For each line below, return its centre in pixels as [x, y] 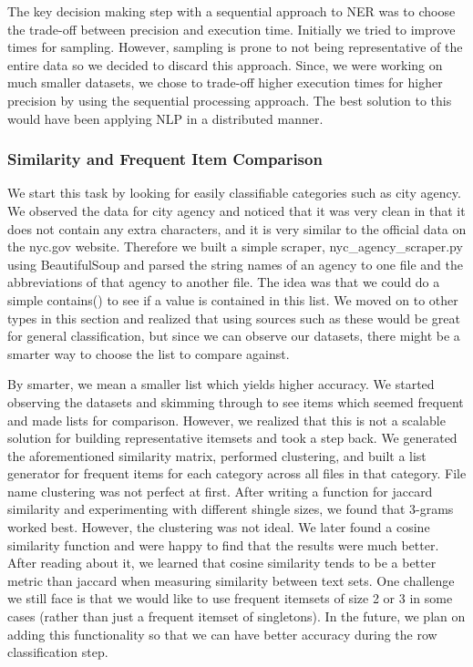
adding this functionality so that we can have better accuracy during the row [222, 634]
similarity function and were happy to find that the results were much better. [223, 544]
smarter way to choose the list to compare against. [149, 353]
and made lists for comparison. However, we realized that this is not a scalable [226, 420]
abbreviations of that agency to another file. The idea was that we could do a [224, 282]
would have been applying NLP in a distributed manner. [165, 118]
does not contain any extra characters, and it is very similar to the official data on [237, 228]
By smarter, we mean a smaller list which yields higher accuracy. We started [221, 384]
